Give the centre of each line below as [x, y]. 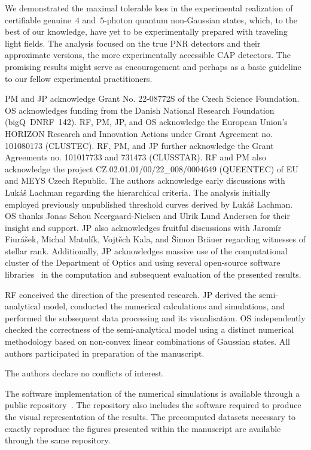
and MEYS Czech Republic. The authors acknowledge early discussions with [145, 180]
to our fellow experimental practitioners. [79, 78]
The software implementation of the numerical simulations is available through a [153, 393]
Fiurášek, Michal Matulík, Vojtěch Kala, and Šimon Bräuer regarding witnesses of [155, 239]
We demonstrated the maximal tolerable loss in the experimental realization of [149, 8]
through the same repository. [58, 440]
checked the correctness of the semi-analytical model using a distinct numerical [150, 329]
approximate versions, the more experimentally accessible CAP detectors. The [148, 55]
